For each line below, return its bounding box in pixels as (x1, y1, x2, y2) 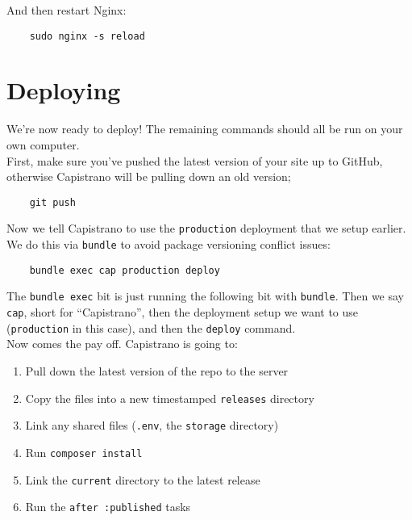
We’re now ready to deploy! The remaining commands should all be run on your (6, 120, 403, 137)
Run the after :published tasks (25, 498, 191, 515)
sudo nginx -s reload (29, 30, 145, 42)
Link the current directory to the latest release (25, 471, 260, 488)
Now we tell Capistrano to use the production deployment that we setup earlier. (6, 220, 406, 237)
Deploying (6, 73, 121, 107)
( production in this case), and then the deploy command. (6, 319, 296, 336)
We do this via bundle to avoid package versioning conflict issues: (6, 236, 331, 253)
